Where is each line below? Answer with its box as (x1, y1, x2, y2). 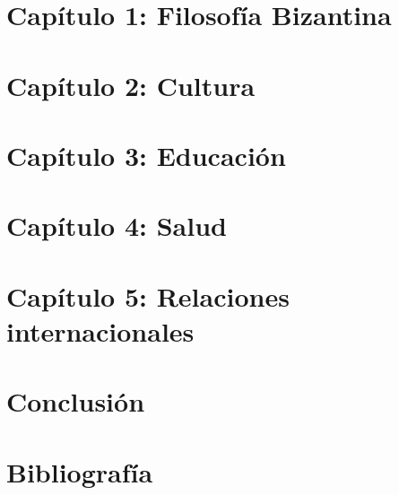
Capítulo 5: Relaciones (6, 277, 290, 314)
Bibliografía (6, 453, 153, 490)
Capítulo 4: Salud (6, 207, 227, 244)
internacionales (6, 312, 195, 349)
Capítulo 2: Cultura (6, 66, 256, 103)
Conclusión (6, 383, 145, 420)
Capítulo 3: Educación (6, 136, 286, 173)
